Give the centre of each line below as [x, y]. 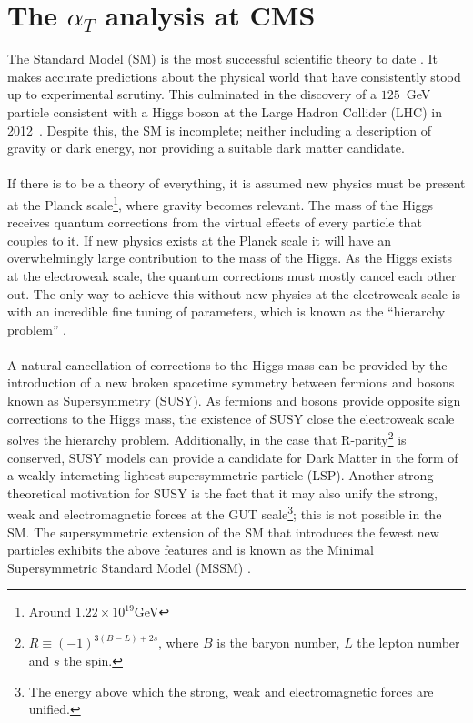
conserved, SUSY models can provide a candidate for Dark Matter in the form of [233, 457]
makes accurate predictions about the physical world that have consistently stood [234, 76]
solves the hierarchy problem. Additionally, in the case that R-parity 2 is [207, 438]
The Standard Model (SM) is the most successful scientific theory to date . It [223, 59]
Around [50, 612]
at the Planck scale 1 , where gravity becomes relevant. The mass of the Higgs [221, 203]
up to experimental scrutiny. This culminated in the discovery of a [192, 94]
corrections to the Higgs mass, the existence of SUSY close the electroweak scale [231, 418]
